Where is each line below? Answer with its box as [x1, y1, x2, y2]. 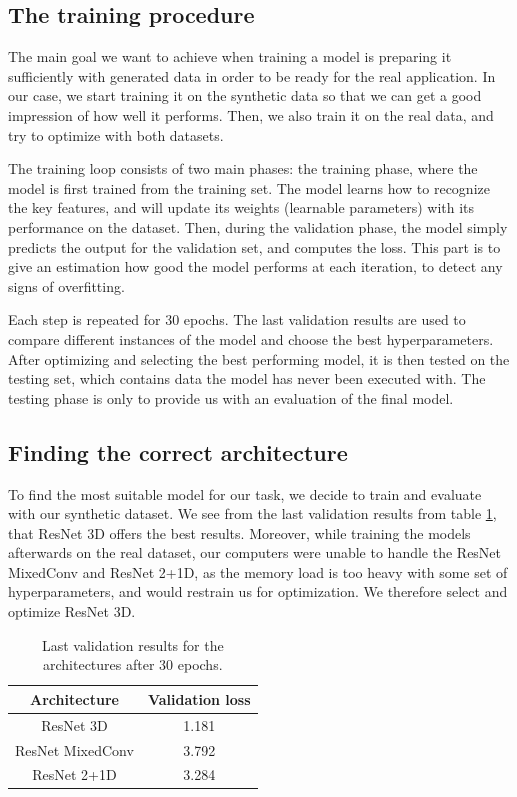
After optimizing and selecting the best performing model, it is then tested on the [8, 348, 510, 369]
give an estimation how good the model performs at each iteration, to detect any [8, 256, 503, 277]
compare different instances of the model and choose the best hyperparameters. [8, 328, 494, 349]
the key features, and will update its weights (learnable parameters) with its [8, 197, 475, 218]
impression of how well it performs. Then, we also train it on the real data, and [8, 104, 494, 125]
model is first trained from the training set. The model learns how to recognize [8, 177, 490, 198]
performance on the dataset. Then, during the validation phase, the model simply [8, 216, 508, 237]
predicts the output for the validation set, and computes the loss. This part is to [8, 236, 501, 257]
